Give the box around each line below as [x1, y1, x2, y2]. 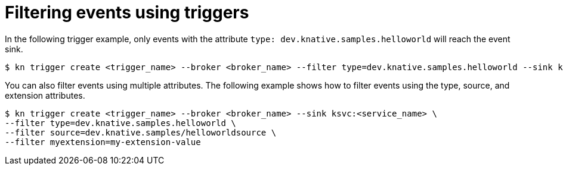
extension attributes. [5, 90, 85, 100]
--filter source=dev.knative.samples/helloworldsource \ [5, 127, 277, 137]
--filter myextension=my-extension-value [5, 137, 201, 147]
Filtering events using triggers [5, 2, 249, 23]
